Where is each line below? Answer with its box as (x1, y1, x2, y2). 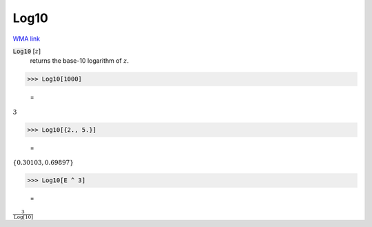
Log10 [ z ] (12, 47, 41, 55)
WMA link (12, 34, 41, 43)
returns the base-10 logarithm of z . (30, 57, 129, 65)
